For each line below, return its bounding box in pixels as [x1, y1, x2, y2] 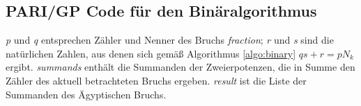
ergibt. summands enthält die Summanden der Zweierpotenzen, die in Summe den [6, 60, 355, 74]
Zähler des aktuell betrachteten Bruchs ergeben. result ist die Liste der [6, 73, 307, 87]
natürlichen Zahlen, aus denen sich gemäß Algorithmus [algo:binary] [6, 46, 296, 60]
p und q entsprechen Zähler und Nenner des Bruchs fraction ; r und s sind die [6, 33, 334, 47]
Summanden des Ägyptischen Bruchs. [6, 87, 167, 101]
